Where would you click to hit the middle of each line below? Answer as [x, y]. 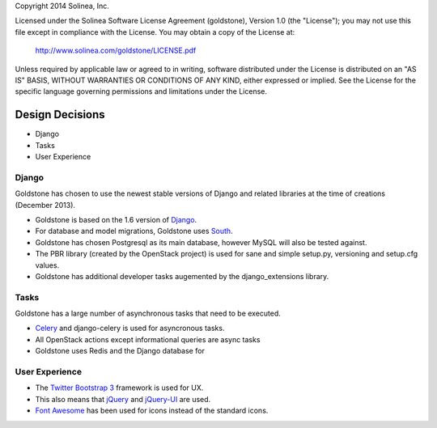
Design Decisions [60, 114]
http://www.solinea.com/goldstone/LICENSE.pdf [116, 51]
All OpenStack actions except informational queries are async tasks [148, 339]
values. [47, 265]
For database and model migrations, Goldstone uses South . [134, 231]
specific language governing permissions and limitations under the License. [141, 91]
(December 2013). [45, 205]
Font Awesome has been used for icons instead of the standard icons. [152, 411]
